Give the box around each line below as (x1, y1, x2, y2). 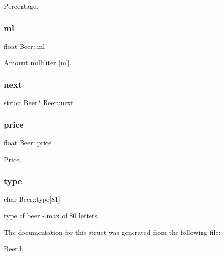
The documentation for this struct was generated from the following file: (4, 227, 221, 237)
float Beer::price (4, 138, 52, 148)
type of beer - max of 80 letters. (4, 210, 99, 221)
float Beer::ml (4, 41, 45, 51)
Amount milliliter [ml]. (4, 57, 72, 68)
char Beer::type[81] (4, 194, 60, 204)
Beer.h (4, 243, 23, 254)
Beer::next (43, 97, 74, 108)
